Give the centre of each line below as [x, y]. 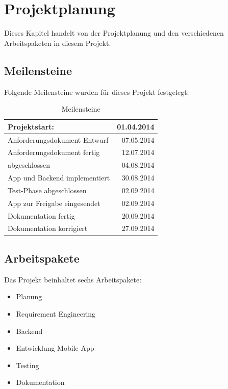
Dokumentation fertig [41, 215]
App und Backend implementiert [59, 178]
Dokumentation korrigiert [48, 228]
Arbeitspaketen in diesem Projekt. [58, 43]
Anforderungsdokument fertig [54, 152]
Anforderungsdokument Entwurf [58, 139]
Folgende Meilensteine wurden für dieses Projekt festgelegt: [97, 92]
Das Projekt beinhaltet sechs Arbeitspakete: [73, 279]
